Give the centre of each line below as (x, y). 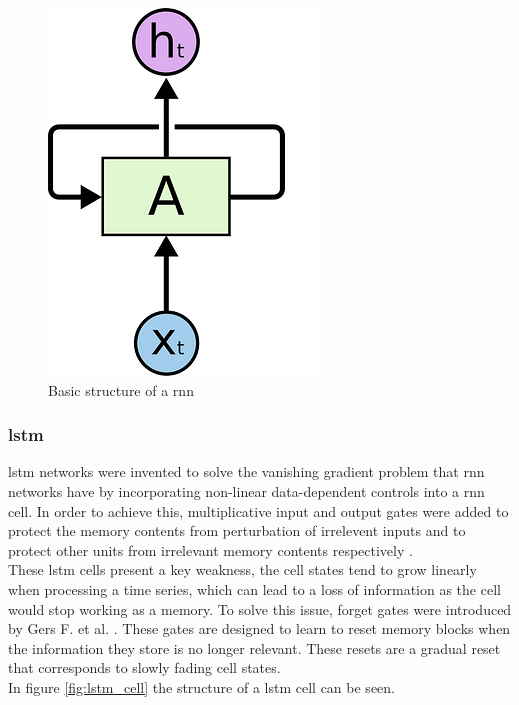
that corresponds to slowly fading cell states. (144, 667)
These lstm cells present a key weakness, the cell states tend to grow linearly (242, 569)
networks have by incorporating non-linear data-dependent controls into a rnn (246, 491)
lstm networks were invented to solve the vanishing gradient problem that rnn (246, 471)
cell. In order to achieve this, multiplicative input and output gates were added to (258, 510)
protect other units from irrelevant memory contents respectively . (210, 549)
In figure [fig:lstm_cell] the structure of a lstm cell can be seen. (201, 686)
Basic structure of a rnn (121, 389)
